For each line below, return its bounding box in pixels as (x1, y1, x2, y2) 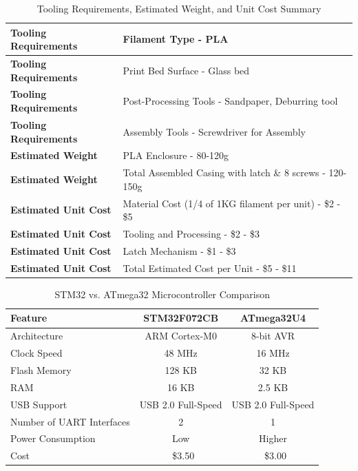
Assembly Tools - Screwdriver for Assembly (123, 124, 306, 138)
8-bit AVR (251, 328, 295, 343)
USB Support (10, 397, 67, 411)
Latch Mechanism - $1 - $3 (123, 243, 236, 258)
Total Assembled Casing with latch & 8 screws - (123, 165, 326, 180)
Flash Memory (10, 362, 72, 377)
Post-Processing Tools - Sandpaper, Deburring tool (123, 94, 338, 108)
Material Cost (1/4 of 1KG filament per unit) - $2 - (123, 196, 341, 210)
